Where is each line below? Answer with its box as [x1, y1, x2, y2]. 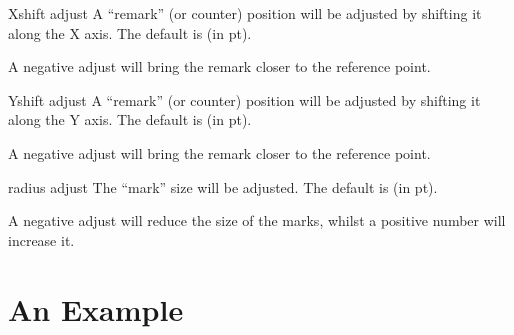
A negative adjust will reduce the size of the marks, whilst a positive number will [8, 210, 506, 231]
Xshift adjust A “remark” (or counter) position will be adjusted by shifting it [8, 3, 482, 23]
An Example [8, 288, 184, 329]
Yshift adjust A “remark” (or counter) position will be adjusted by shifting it [8, 89, 481, 110]
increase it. [8, 229, 75, 250]
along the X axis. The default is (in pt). [8, 22, 252, 43]
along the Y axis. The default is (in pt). [8, 109, 252, 130]
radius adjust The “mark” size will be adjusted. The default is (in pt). [8, 176, 438, 197]
